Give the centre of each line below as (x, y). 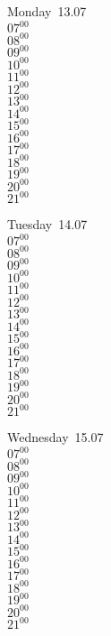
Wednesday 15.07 (55, 437)
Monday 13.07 (47, 11)
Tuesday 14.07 (47, 224)
